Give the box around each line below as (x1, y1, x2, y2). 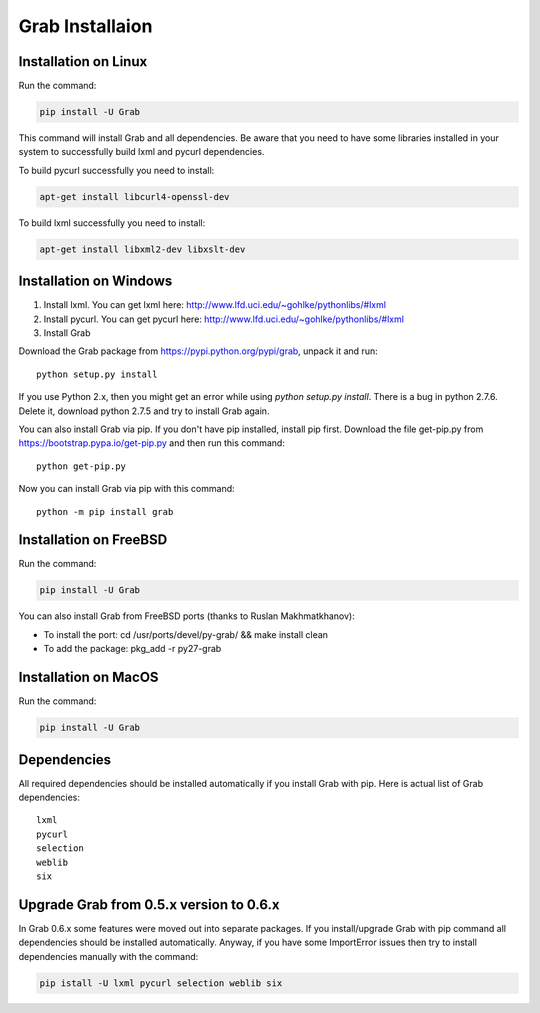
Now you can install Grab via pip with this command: (18, 483, 235, 495)
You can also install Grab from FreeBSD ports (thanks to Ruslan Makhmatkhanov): (18, 610, 355, 622)
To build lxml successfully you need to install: (18, 216, 206, 229)
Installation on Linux (18, 53, 148, 70)
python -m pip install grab (36, 506, 174, 517)
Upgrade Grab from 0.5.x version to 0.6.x (18, 896, 280, 913)
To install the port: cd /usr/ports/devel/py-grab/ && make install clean (43, 628, 329, 640)
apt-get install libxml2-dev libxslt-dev (39, 243, 246, 255)
